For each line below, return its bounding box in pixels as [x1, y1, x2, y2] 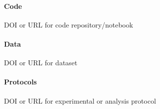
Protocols [4, 77, 37, 87]
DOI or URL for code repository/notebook [4, 19, 133, 29]
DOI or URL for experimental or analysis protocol [4, 95, 156, 106]
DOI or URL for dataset [4, 57, 78, 68]
